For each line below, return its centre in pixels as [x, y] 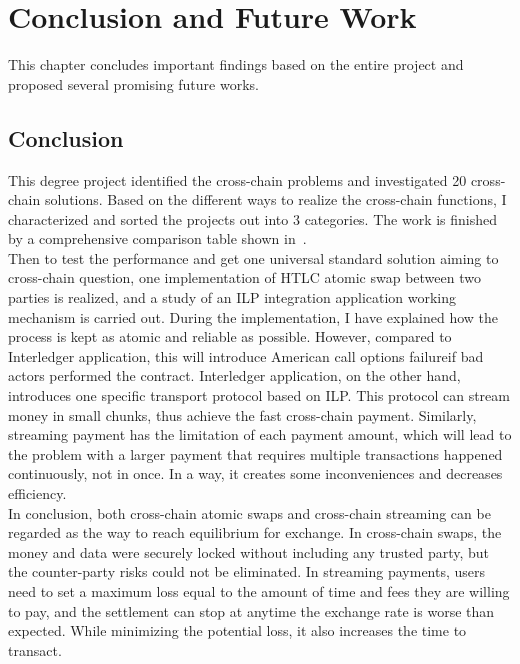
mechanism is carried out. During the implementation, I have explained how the [253, 316]
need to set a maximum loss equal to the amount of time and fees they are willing [259, 590]
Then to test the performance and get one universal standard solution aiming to [253, 257]
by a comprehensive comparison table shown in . [157, 238]
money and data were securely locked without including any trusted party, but [249, 551]
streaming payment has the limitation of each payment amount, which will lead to [260, 434]
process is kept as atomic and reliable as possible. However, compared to [230, 336]
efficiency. [37, 493]
